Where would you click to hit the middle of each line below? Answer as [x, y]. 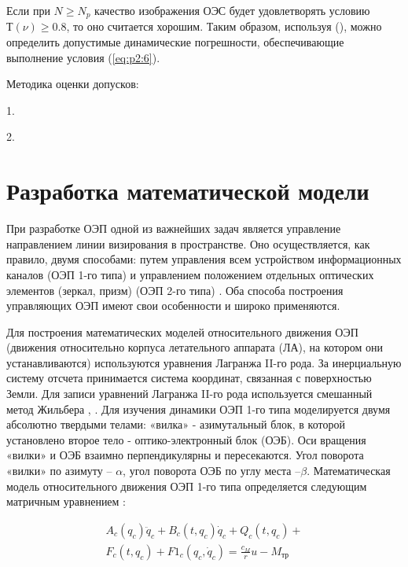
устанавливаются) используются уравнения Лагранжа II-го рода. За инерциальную [204, 362]
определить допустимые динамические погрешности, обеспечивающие [175, 42]
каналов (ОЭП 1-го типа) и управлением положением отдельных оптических [190, 274]
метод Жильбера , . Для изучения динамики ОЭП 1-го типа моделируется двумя [198, 409]
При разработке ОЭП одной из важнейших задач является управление [174, 228]
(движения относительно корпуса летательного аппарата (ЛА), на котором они [195, 347]
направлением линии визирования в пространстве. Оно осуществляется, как [188, 243]
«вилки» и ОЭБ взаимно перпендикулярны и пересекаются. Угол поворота [185, 455]
